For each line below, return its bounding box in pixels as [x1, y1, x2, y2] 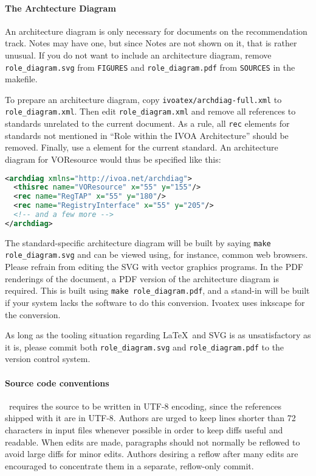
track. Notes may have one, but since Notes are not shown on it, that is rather [5, 37, 297, 49]
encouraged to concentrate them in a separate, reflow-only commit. [5, 459, 254, 472]
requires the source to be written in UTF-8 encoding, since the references [9, 399, 281, 412]
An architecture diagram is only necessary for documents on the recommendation [5, 24, 307, 37]
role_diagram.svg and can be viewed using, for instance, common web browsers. [5, 248, 308, 261]
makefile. [5, 73, 38, 85]
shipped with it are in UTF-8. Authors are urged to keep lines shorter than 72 [5, 411, 296, 424]
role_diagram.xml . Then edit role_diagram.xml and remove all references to [5, 105, 296, 118]
